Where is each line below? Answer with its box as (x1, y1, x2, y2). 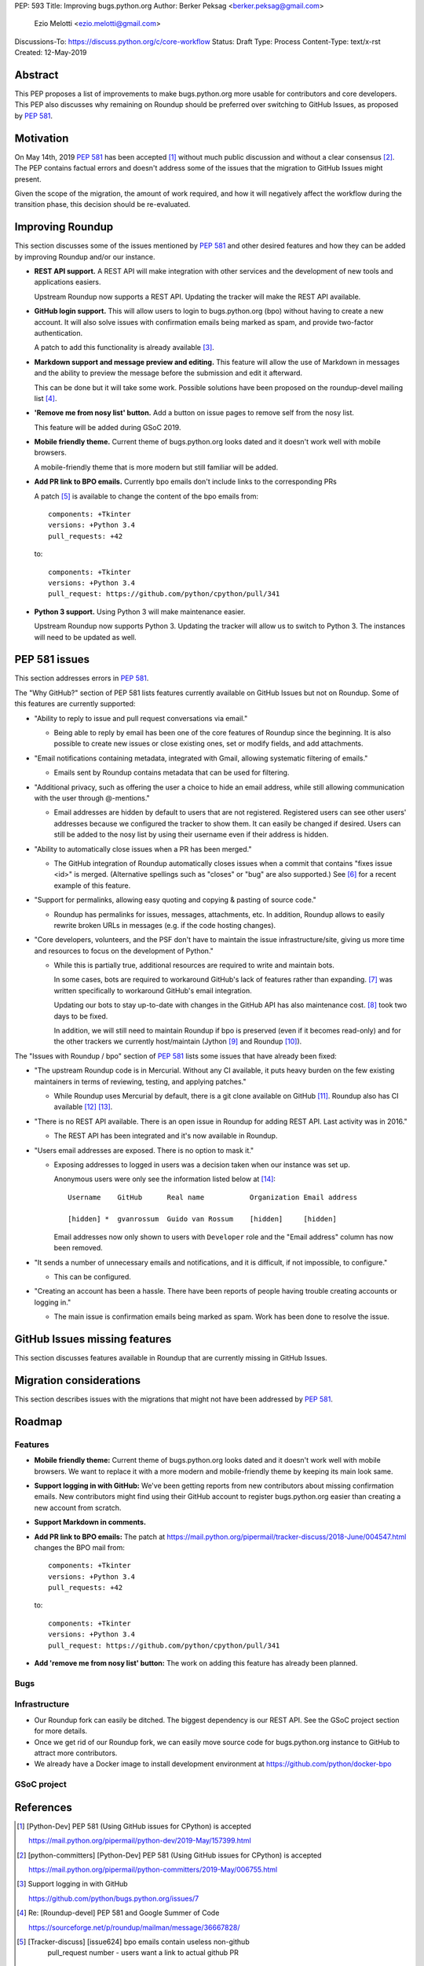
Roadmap (14, 1415, 63, 1428)
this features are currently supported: (14, 699, 136, 709)
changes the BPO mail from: (34, 1542, 125, 1552)
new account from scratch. (34, 1503, 122, 1512)
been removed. (53, 1243, 104, 1253)
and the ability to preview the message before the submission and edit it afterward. (34, 368, 302, 377)
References (14, 1801, 72, 1814)
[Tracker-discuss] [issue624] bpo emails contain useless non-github (27, 1937, 250, 1946)
